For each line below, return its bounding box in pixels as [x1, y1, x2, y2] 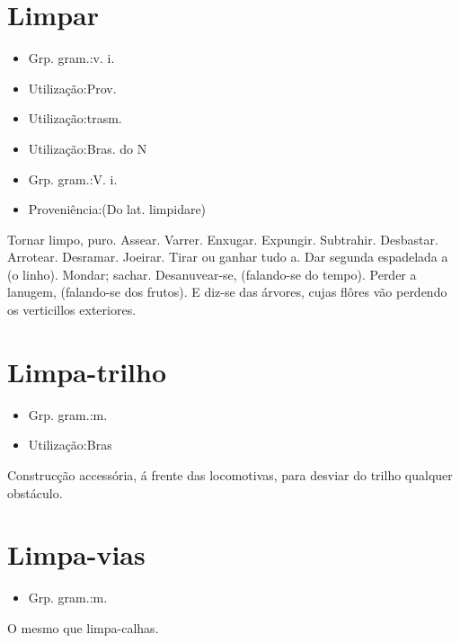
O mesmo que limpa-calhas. [7, 618, 159, 637]
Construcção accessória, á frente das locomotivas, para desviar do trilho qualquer [7, 465, 453, 484]
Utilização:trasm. [28, 109, 122, 128]
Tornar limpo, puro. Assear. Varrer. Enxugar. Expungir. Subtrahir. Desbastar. [7, 229, 438, 248]
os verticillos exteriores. [7, 300, 137, 319]
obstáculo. [7, 483, 63, 502]
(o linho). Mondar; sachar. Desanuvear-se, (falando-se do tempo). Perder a [7, 264, 417, 283]
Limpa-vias [7, 536, 146, 573]
